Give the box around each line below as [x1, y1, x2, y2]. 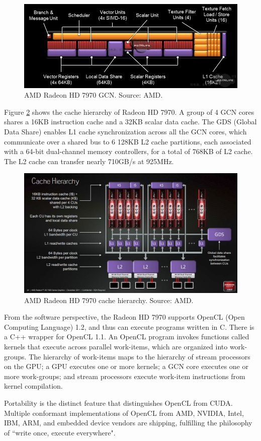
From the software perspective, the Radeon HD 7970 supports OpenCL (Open [4, 312, 245, 322]
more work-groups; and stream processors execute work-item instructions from [4, 371, 245, 381]
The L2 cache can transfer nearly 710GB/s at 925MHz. [4, 156, 174, 166]
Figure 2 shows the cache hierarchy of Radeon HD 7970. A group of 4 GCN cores [4, 106, 254, 117]
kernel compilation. [4, 381, 63, 391]
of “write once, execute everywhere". [4, 427, 116, 437]
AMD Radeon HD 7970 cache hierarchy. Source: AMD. [24, 295, 194, 305]
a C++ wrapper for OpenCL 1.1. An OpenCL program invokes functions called [4, 331, 249, 342]
